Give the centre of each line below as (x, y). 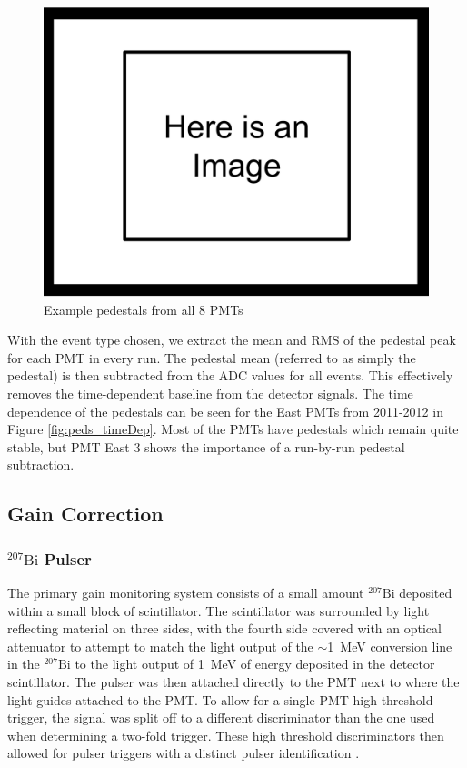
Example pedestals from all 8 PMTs (144, 309)
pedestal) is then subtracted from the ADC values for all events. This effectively (230, 375)
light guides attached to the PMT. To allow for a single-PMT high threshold (220, 699)
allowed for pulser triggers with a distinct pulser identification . (184, 753)
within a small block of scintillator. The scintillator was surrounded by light (219, 610)
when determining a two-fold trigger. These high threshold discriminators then (226, 735)
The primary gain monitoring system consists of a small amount (186, 592)
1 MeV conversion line (390, 646)
